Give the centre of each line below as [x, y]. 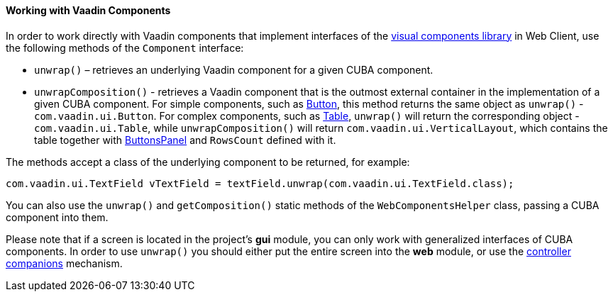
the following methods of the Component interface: [125, 47]
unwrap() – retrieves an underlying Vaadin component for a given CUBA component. [234, 69]
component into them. [57, 217]
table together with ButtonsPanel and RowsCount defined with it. [185, 140]
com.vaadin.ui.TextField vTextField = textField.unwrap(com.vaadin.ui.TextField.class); [260, 183]
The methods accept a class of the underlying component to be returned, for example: [208, 162]
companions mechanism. [64, 263]
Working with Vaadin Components [88, 10]
